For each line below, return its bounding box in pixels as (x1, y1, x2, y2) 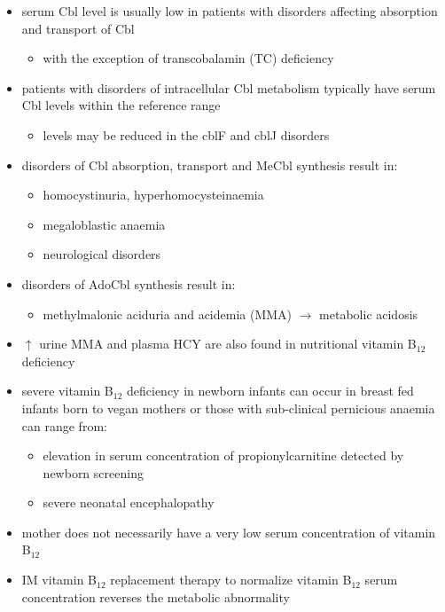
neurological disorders (43, 245, 161, 263)
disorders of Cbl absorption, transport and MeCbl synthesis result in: (21, 155, 398, 174)
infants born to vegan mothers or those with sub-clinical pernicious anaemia (21, 398, 435, 417)
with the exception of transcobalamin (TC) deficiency (43, 49, 334, 67)
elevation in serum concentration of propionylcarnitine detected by (43, 446, 404, 465)
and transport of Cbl (21, 19, 135, 37)
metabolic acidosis (319, 304, 418, 323)
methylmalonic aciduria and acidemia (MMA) (43, 304, 293, 323)
